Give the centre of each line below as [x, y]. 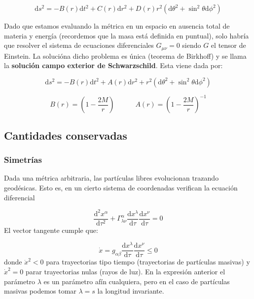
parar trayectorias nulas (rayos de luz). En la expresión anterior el [126, 271]
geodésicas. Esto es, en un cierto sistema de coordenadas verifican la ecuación [121, 187]
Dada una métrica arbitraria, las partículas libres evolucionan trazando [111, 178]
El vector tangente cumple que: [51, 230]
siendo [192, 45]
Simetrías [23, 160]
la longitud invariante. [131, 291]
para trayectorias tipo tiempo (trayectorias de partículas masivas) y [148, 262]
